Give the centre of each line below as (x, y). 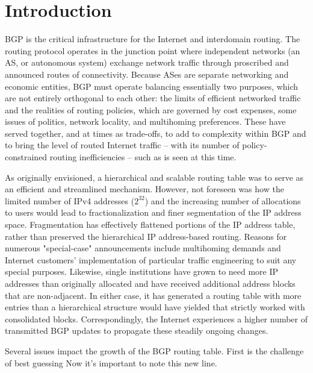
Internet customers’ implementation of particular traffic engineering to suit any (151, 259)
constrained (26, 157)
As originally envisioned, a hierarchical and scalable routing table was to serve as (154, 177)
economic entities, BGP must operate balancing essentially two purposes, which (152, 86)
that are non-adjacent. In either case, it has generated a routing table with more (153, 295)
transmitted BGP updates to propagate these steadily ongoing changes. (137, 331)
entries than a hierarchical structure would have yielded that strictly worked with (155, 307)
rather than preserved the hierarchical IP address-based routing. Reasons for (146, 236)
